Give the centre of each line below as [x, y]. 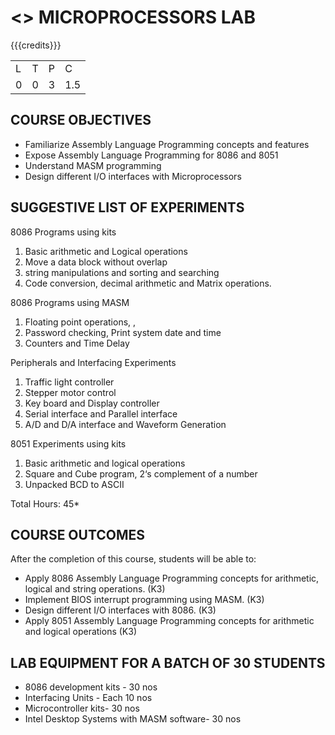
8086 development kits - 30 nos [91, 687]
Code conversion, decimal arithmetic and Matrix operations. [148, 283]
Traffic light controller [69, 382]
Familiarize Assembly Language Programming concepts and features [167, 144]
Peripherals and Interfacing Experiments [93, 362]
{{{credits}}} [36, 45]
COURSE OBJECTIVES [81, 120]
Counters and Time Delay [77, 343]
